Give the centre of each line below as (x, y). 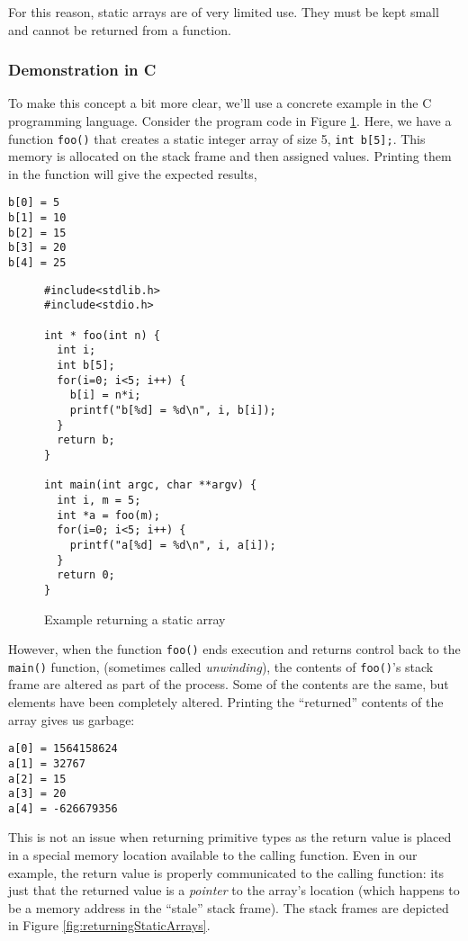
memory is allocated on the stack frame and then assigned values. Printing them (230, 156)
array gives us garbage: (72, 719)
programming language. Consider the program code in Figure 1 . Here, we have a (230, 121)
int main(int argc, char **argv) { (151, 485)
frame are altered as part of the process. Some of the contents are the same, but (229, 684)
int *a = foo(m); (108, 515)
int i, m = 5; (99, 500)
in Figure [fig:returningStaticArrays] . (109, 925)
